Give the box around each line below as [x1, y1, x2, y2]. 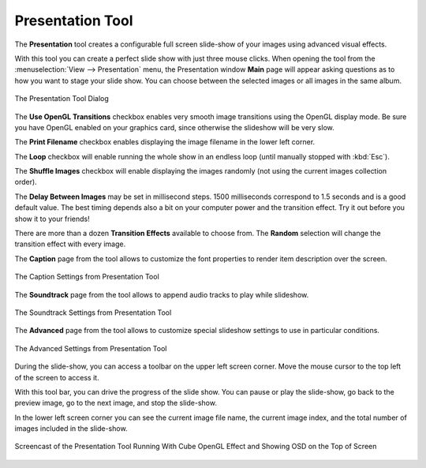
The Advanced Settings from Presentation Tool [14, 343, 167, 353]
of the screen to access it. [14, 373, 99, 382]
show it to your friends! [14, 214, 90, 223]
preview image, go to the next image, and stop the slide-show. [14, 399, 217, 408]
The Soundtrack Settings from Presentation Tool [14, 308, 172, 317]
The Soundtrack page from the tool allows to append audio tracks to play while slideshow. [14, 290, 309, 299]
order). [14, 178, 37, 187]
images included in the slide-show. [14, 424, 128, 433]
